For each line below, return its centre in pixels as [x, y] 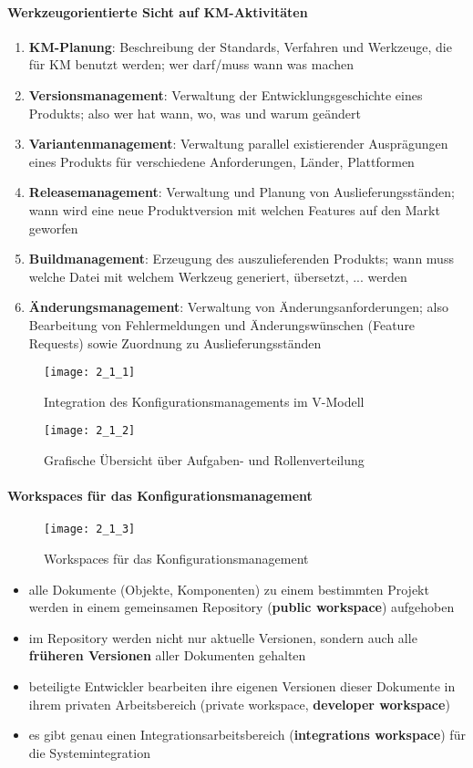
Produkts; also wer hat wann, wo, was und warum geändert [195, 113]
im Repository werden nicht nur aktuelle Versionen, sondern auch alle [223, 637]
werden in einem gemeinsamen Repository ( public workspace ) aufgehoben [242, 607]
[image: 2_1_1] [90, 373]
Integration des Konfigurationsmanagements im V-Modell [204, 401]
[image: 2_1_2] [90, 431]
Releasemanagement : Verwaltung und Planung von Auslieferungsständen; [242, 192]
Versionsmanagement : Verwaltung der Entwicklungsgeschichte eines [226, 94]
